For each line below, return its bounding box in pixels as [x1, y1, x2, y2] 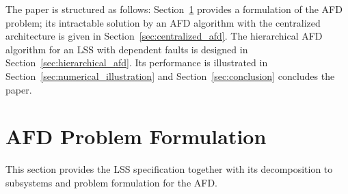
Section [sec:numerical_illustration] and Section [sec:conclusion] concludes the [5, 68, 335, 83]
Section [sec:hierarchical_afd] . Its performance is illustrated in [5, 55, 268, 70]
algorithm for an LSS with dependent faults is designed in [5, 42, 248, 56]
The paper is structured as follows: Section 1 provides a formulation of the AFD [5, 2, 343, 16]
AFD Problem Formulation [5, 122, 267, 150]
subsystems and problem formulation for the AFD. [5, 175, 218, 189]
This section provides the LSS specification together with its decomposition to [5, 162, 333, 176]
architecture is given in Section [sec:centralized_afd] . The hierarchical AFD [5, 29, 323, 43]
